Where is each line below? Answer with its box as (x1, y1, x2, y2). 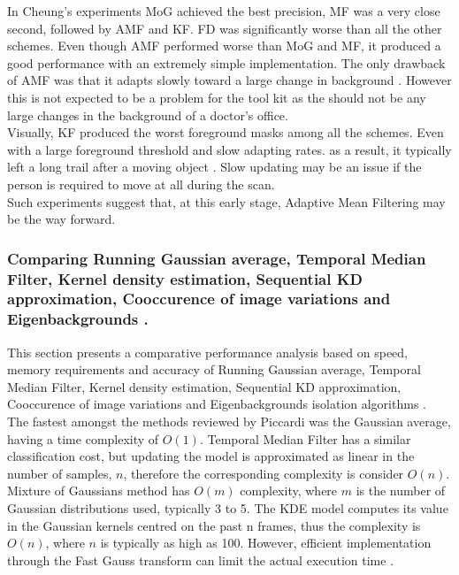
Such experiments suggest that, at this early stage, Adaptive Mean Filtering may (7, 192, 446, 211)
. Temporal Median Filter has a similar (199, 429, 411, 448)
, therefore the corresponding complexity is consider (123, 464, 404, 482)
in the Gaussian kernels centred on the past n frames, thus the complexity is (7, 516, 421, 534)
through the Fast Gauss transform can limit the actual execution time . (7, 550, 394, 569)
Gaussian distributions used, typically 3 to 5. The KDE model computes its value (7, 499, 448, 517)
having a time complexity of (7, 429, 159, 448)
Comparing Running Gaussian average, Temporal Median (7, 247, 426, 269)
